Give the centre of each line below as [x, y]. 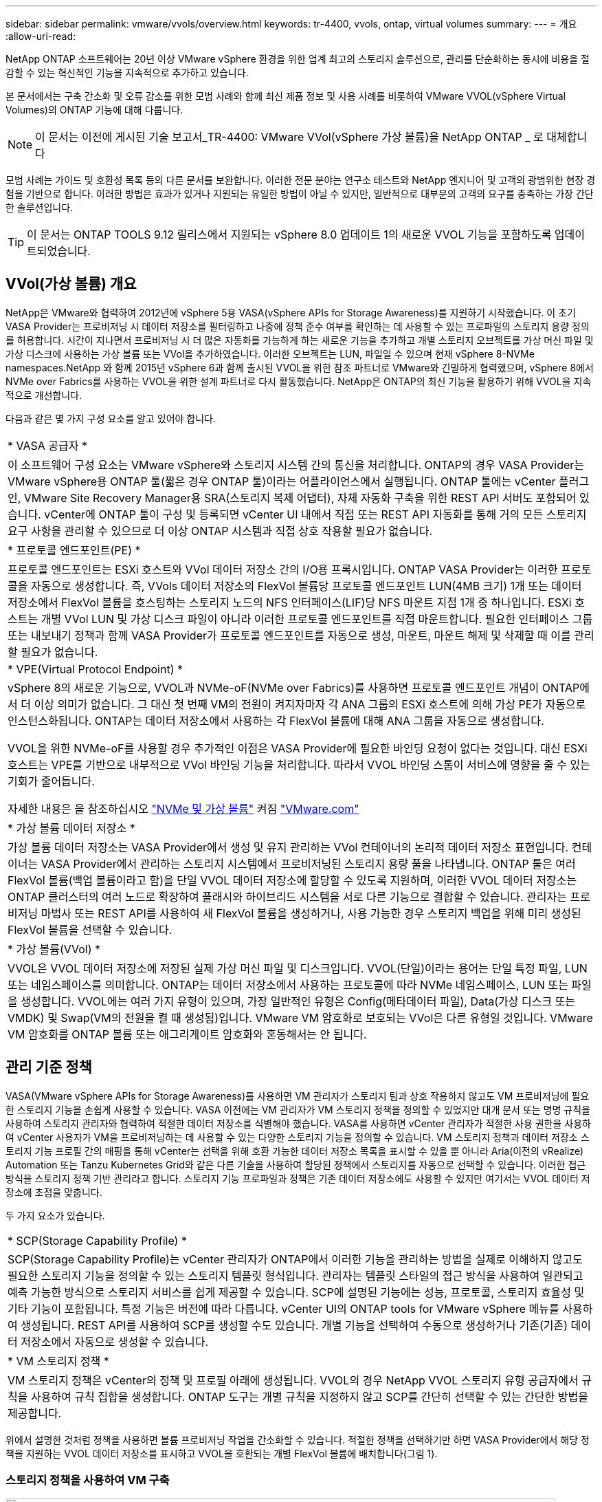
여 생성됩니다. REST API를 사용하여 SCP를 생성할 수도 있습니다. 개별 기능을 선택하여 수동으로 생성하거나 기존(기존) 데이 [299, 1325]
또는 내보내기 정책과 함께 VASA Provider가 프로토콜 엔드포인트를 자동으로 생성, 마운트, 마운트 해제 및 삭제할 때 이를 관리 [301, 635]
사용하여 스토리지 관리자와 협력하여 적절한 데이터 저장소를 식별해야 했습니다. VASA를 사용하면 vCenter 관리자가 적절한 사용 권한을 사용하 [298, 1123]
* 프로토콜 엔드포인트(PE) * [74, 550]
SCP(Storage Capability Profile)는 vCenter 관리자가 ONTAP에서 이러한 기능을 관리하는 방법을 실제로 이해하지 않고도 [295, 1259]
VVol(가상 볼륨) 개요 [71, 284]
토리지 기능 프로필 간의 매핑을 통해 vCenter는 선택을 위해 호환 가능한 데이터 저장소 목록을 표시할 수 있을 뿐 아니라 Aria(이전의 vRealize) [295, 1151]
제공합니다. [35, 1413]
